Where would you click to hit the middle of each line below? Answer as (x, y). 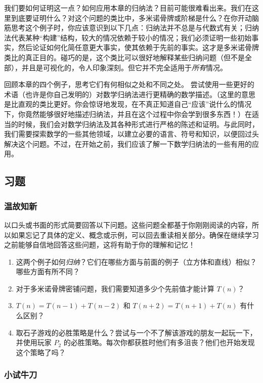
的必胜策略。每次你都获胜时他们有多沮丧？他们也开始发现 (159, 342)
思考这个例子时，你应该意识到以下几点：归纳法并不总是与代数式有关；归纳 (135, 28)
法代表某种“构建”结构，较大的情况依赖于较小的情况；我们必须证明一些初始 (128, 37)
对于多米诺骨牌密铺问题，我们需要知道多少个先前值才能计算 (115, 288)
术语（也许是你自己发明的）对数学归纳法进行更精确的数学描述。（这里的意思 (130, 94)
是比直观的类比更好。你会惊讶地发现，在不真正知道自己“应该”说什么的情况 (128, 104)
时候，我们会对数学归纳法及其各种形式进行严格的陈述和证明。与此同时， (138, 124)
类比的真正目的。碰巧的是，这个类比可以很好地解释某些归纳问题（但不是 (124, 57)
